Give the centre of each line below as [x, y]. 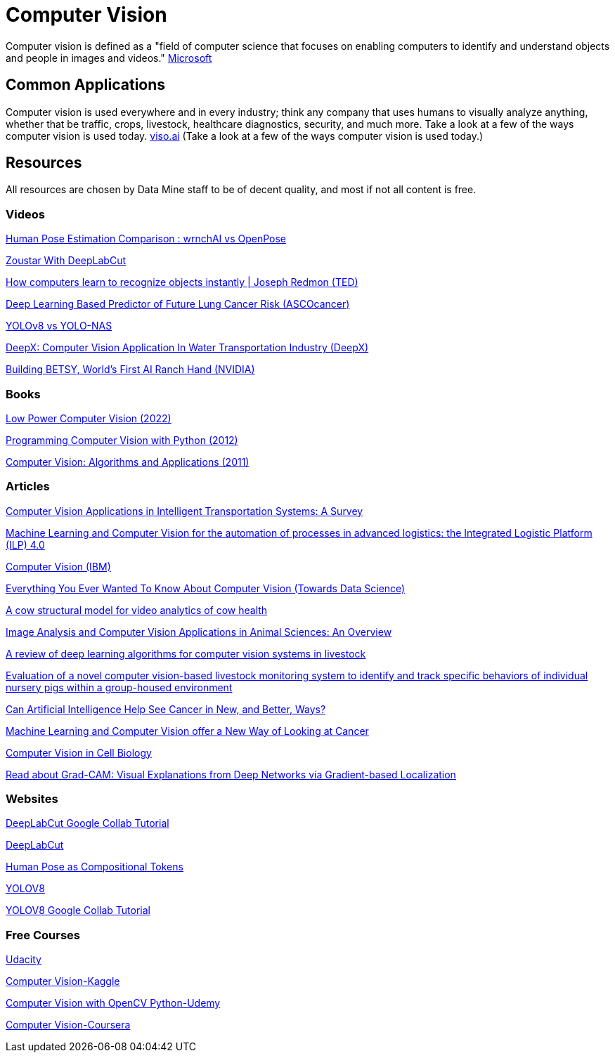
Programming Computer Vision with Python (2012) [122, 440]
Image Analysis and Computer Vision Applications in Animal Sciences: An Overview [199, 632]
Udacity [24, 960]
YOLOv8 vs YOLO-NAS [59, 326]
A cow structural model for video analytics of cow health [137, 610]
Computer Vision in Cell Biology [79, 752]
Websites [32, 799]
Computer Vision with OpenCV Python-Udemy [113, 1003]
